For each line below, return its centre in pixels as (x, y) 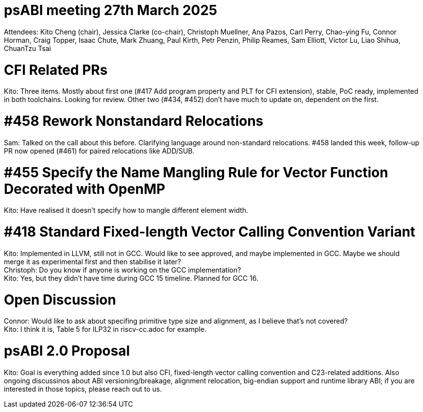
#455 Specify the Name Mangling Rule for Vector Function (196, 172)
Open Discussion (60, 300)
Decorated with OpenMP (85, 189)
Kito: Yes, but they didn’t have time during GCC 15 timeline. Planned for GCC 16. (131, 278)
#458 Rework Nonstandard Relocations (134, 121)
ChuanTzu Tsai (27, 48)
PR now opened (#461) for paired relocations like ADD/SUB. (99, 151)
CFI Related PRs (56, 70)
